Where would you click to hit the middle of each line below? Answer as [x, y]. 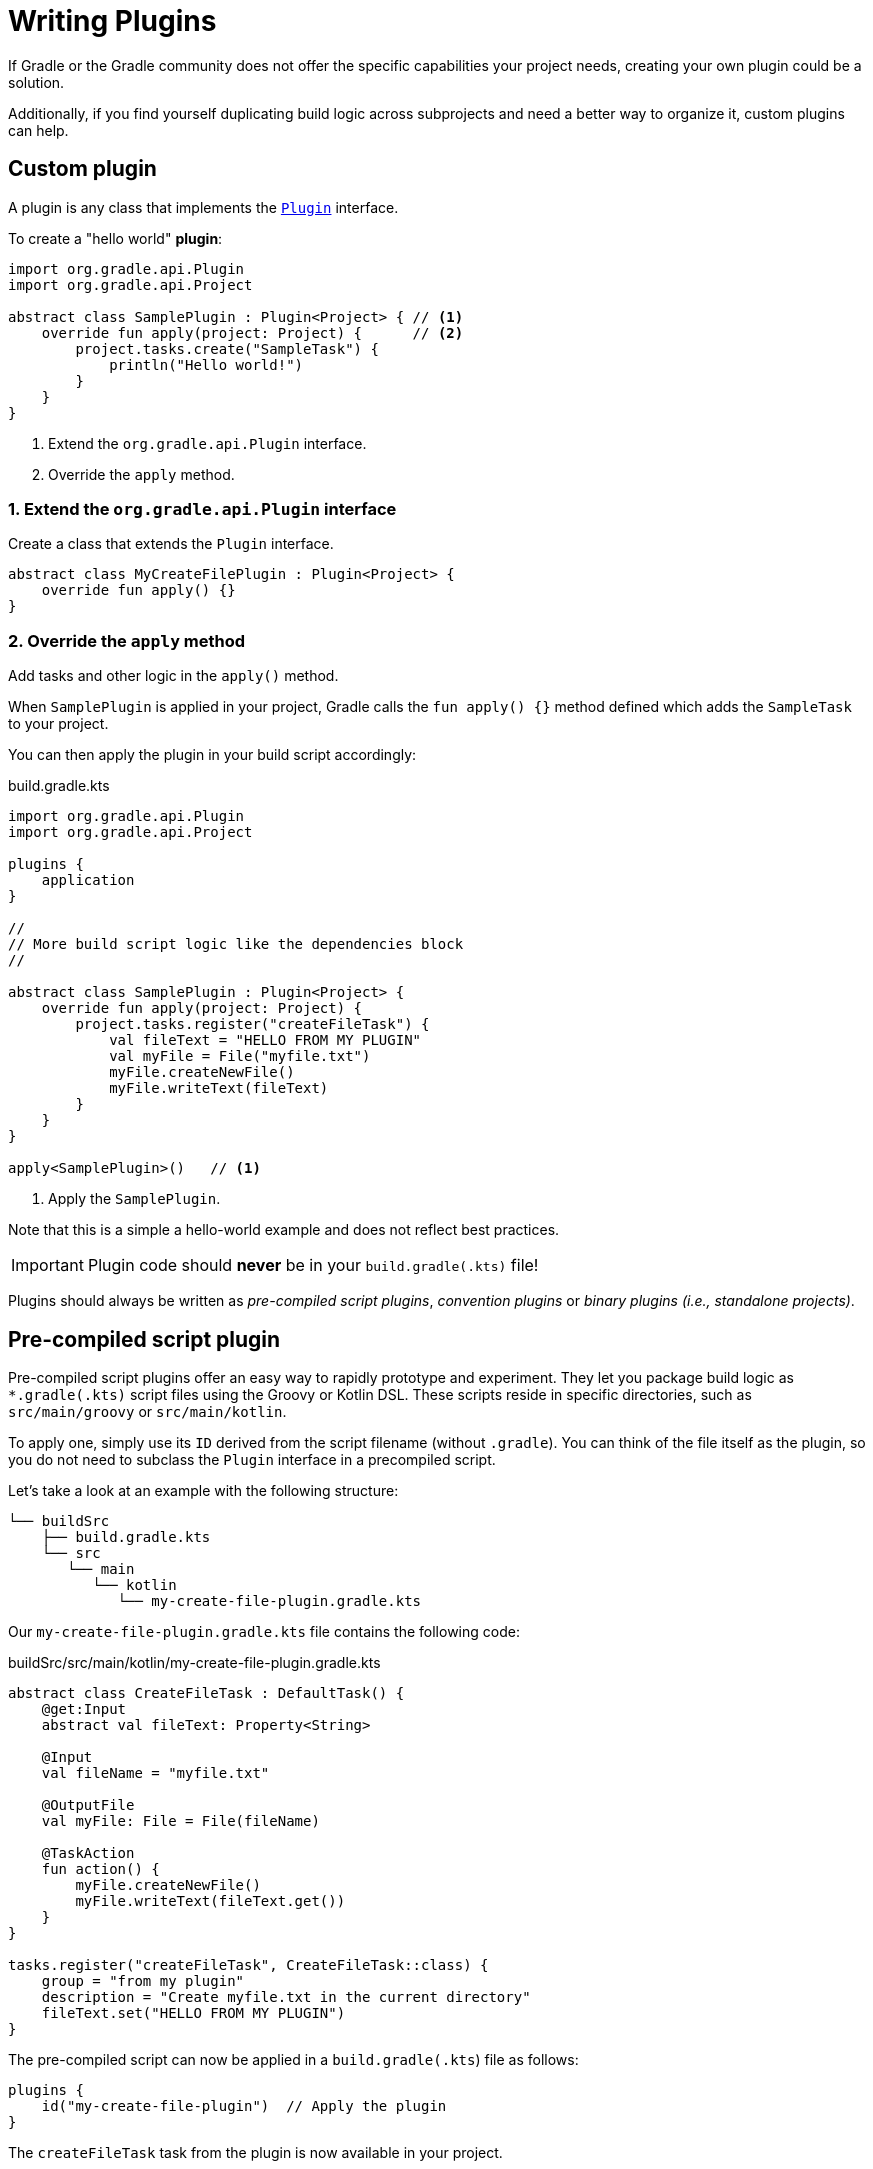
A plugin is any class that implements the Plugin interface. [203, 207]
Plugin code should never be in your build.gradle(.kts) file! [313, 1265]
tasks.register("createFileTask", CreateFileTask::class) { [248, 1964]
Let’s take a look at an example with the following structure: [203, 1490]
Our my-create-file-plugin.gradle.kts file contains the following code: [264, 1631]
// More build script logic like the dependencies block [236, 944]
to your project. [58, 724]
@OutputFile [88, 1804]
